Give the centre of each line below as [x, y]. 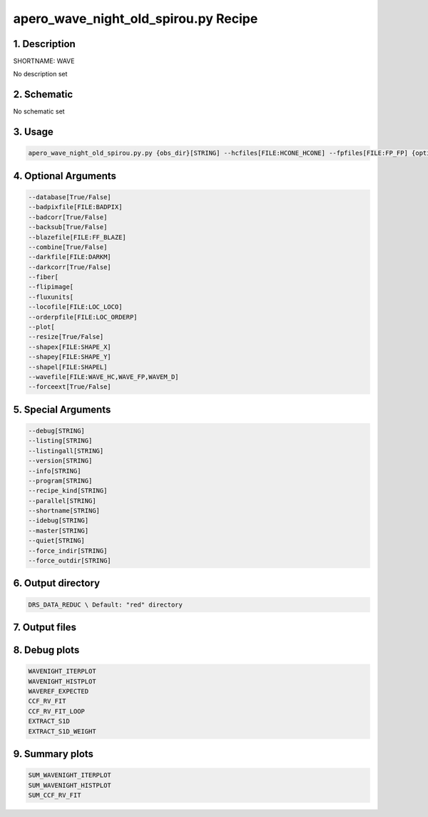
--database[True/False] [70, 197]
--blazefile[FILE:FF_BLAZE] [77, 237]
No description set [40, 74]
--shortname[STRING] [64, 511]
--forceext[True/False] [70, 387]
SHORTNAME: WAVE [44, 61]
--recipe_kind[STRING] [68, 491]
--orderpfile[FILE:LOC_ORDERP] [83, 317]
